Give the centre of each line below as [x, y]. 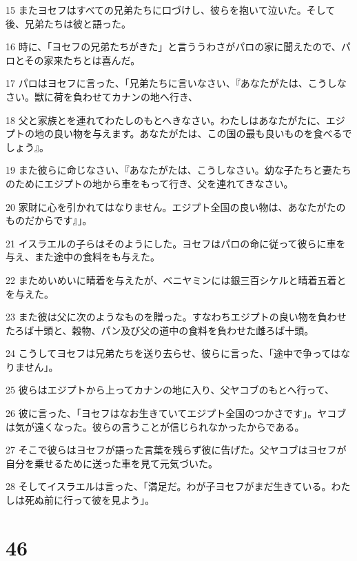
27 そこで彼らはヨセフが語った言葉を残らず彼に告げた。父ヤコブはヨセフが [176, 450]
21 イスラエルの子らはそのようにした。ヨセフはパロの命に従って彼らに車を [176, 243]
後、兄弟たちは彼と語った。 [68, 23]
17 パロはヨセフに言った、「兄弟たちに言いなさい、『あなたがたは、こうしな [176, 83]
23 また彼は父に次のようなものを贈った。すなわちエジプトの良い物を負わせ [176, 317]
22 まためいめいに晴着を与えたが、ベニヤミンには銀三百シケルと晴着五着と [176, 279]
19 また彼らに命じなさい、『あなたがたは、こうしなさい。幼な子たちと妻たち [178, 170]
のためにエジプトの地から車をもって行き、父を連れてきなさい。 [150, 183]
